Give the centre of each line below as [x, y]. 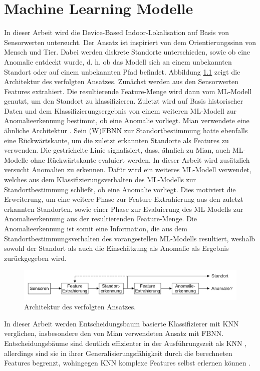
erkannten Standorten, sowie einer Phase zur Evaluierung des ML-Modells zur [124, 209]
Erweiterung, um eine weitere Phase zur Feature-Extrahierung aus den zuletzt [124, 199]
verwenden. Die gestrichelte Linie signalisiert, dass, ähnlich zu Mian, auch [117, 150]
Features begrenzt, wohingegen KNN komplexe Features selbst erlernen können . [127, 363]
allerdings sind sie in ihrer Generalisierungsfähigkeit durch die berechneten [118, 353]
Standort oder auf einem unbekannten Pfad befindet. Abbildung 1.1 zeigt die [122, 71]
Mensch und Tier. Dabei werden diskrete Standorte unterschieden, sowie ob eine [127, 52]
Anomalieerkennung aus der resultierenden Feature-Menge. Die [100, 219]
